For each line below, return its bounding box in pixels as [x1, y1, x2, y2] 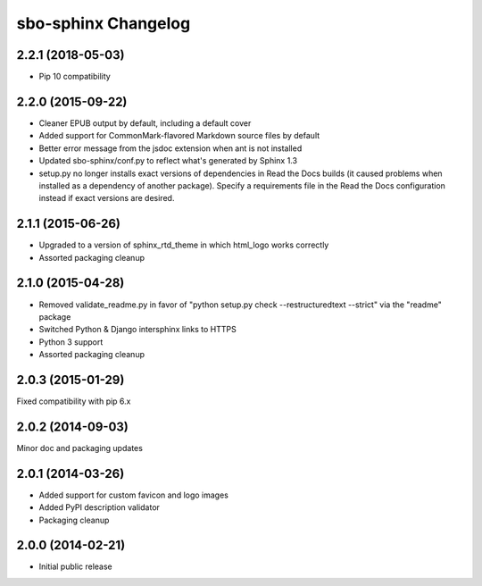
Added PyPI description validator [38, 502, 161, 513]
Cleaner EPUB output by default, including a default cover [38, 117, 252, 129]
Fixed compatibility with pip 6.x [16, 396, 131, 406]
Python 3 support [38, 336, 104, 347]
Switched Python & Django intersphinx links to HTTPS [38, 324, 237, 335]
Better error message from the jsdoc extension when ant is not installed [38, 143, 303, 154]
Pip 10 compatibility [38, 71, 111, 82]
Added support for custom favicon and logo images [38, 490, 229, 500]
